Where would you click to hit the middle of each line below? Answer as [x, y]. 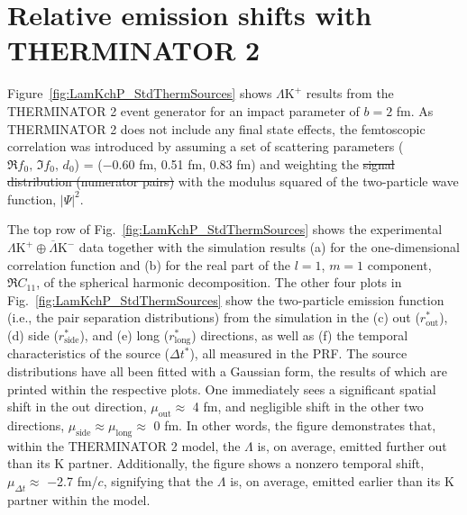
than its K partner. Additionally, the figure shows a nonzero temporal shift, [216, 463]
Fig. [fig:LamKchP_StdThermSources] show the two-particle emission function [226, 299]
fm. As [415, 110]
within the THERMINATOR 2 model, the [124, 445]
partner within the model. [79, 499]
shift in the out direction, [77, 407]
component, [399, 264]
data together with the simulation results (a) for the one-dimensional [269, 247]
